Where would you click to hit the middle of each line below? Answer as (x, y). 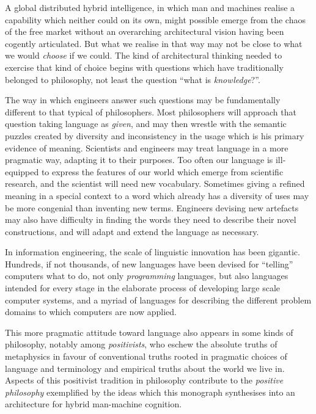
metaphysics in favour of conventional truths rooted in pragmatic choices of (146, 356)
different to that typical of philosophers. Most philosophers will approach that (151, 111)
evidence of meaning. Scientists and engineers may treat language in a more (147, 147)
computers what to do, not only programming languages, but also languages (147, 276)
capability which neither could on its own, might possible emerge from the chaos (155, 19)
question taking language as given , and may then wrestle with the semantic (146, 124)
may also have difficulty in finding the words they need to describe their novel (151, 220)
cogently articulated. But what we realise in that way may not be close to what (154, 43)
